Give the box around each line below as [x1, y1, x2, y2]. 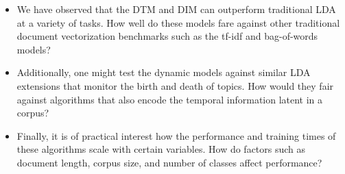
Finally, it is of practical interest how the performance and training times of [16, 128, 336, 142]
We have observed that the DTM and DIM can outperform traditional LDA [16, 2, 336, 16]
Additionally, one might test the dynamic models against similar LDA [16, 65, 311, 79]
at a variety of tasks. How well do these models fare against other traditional [16, 15, 340, 29]
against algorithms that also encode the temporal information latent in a [16, 92, 323, 106]
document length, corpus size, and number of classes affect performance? [16, 155, 322, 169]
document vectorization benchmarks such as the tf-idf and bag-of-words [16, 29, 318, 43]
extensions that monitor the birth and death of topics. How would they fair [16, 78, 334, 92]
